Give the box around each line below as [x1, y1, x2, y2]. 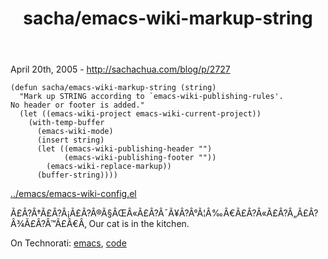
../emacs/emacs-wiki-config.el [10, 188, 137, 200]
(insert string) [36, 135, 105, 146]
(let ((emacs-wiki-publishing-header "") [36, 144, 213, 154]
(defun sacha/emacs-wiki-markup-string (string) [10, 83, 217, 93]
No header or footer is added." [10, 100, 145, 111]
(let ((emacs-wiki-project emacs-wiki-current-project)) [19, 109, 262, 119]
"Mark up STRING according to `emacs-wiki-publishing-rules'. [19, 92, 284, 102]
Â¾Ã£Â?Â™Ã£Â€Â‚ [10, 218, 87, 230]
